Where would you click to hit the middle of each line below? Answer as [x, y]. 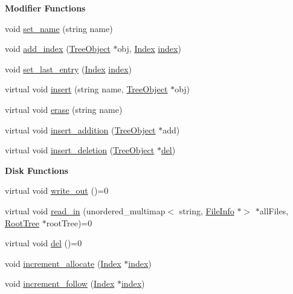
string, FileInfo [207, 210]
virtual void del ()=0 [43, 243]
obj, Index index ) [149, 49]
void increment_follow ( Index [60, 283]
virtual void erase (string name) [64, 109]
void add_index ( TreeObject [58, 49]
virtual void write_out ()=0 [57, 190]
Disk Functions [37, 170]
